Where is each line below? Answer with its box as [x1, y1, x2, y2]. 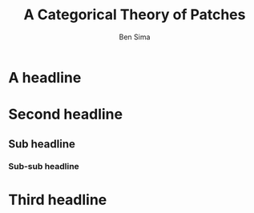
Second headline [8, 106, 123, 123]
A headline [8, 68, 82, 86]
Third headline [8, 191, 107, 209]
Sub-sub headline [8, 161, 80, 172]
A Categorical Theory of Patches [23, 6, 246, 24]
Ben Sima [119, 32, 151, 42]
